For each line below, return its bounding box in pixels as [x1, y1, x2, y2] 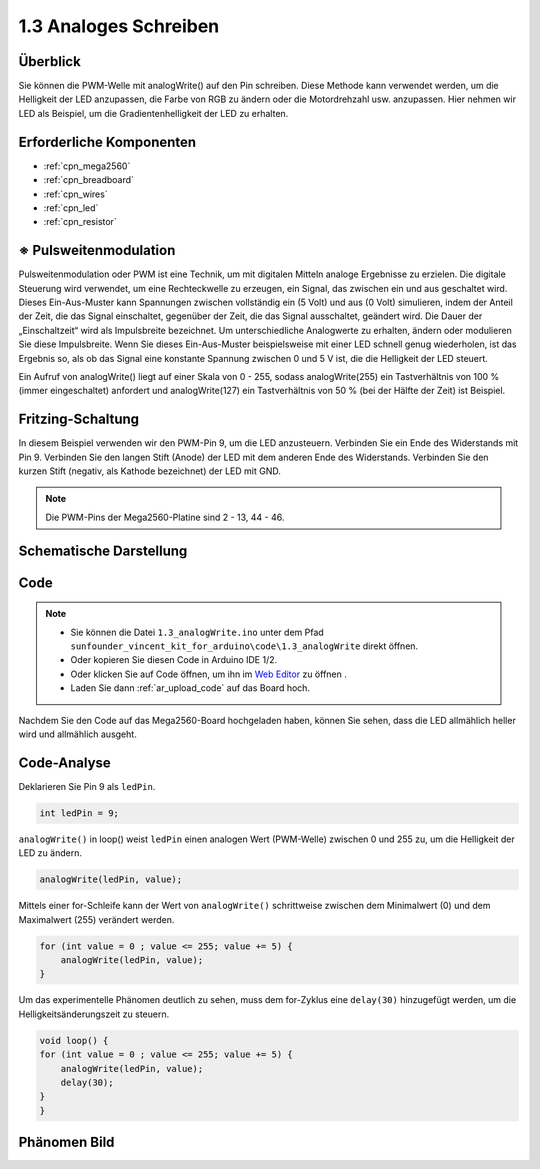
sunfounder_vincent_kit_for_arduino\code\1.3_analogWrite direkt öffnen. [70, 640, 419, 652]
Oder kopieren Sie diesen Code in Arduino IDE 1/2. [70, 654, 278, 666]
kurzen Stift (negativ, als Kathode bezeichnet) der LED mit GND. [18, 465, 282, 477]
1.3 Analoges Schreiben [18, 15, 220, 37]
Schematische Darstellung [18, 542, 188, 559]
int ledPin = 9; [39, 807, 120, 819]
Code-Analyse [18, 754, 112, 771]
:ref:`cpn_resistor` [43, 216, 117, 228]
